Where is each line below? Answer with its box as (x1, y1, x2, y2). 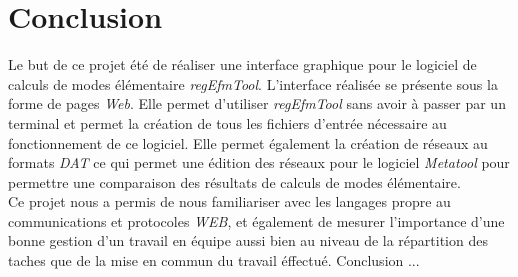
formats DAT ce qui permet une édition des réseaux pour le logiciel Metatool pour (8, 152, 510, 173)
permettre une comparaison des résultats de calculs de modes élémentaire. (8, 171, 461, 192)
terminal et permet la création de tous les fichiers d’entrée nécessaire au (8, 112, 447, 133)
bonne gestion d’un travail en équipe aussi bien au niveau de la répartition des (8, 230, 488, 251)
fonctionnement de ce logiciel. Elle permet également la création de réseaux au (8, 132, 488, 153)
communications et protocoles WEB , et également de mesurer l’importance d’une (8, 210, 505, 231)
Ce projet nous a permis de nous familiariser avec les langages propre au (8, 191, 451, 212)
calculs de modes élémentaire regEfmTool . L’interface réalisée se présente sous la (8, 73, 498, 94)
